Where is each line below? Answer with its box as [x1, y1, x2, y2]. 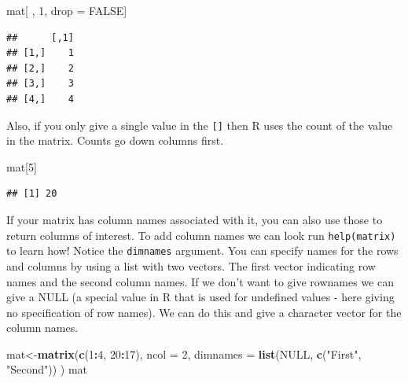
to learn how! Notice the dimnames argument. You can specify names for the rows [6, 242, 399, 259]
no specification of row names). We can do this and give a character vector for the [6, 304, 402, 320]
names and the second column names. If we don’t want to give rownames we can [6, 273, 394, 289]
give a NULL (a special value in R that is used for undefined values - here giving [6, 289, 395, 305]
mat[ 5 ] [6, 158, 37, 175]
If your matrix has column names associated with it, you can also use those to [6, 212, 383, 227]
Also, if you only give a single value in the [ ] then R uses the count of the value [6, 116, 393, 133]
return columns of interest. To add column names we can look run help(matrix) [6, 226, 396, 243]
